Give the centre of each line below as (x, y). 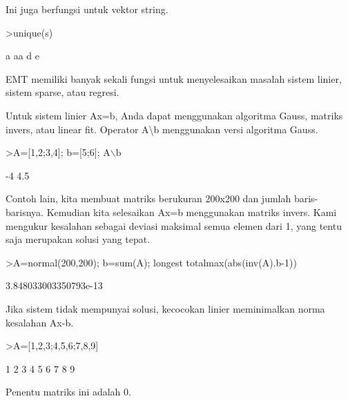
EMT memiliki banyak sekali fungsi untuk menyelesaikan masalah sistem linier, (174, 78)
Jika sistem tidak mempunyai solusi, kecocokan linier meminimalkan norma (165, 308)
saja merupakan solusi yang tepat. (78, 239)
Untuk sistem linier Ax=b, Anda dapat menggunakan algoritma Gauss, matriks (174, 115)
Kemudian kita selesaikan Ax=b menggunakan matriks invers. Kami (192, 212)
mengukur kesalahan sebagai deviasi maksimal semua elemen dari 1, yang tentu (174, 225)
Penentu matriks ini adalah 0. (68, 392)
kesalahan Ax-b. (40, 322)
